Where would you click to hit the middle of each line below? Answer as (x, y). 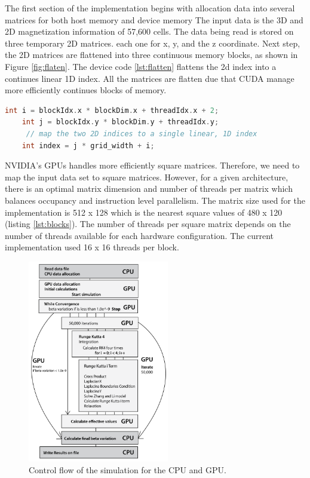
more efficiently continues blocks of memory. (86, 90)
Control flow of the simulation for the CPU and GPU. (128, 469)
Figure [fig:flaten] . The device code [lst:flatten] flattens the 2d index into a (141, 66)
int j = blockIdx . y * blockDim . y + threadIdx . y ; (120, 122)
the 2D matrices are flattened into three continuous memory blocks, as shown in (151, 55)
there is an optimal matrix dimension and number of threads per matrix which (149, 189)
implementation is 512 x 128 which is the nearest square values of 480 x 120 (144, 212)
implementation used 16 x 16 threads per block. (92, 247)
